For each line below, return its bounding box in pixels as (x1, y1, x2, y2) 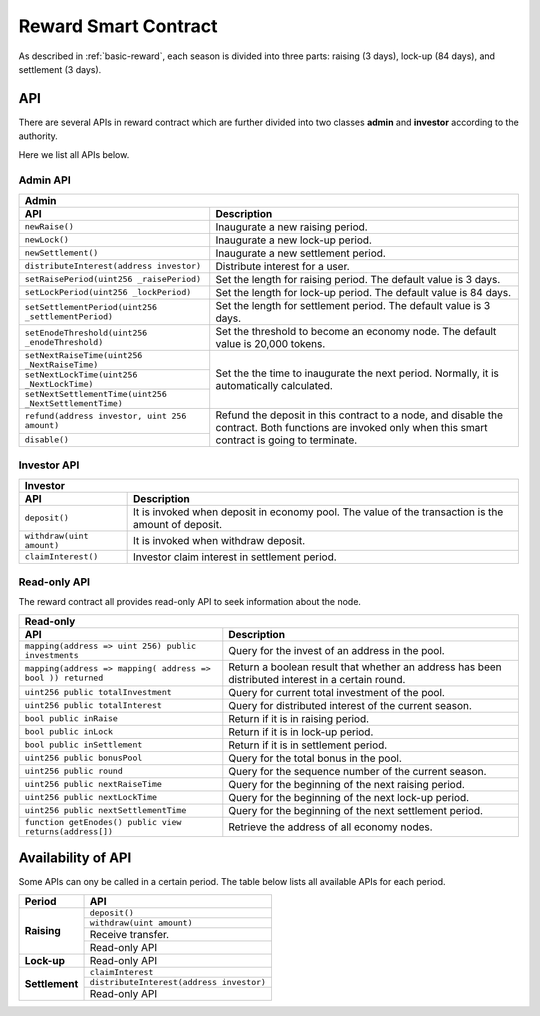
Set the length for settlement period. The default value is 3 (215, 298, 491, 312)
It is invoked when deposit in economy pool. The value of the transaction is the (133, 505, 504, 519)
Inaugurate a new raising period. (215, 220, 369, 234)
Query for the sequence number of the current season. (228, 764, 487, 778)
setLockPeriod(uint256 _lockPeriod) (24, 287, 192, 298)
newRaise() (24, 221, 75, 232)
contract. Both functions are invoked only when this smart (215, 420, 489, 434)
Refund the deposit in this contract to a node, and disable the (215, 408, 504, 422)
